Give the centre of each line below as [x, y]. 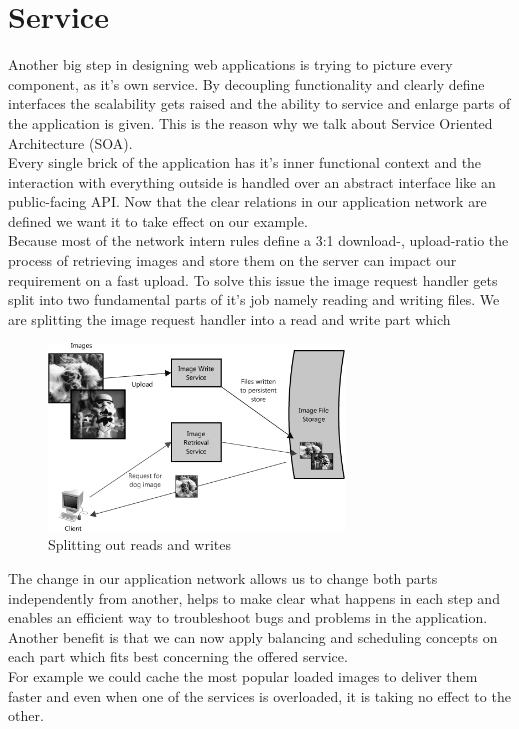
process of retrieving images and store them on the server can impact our [232, 260]
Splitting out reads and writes [140, 544]
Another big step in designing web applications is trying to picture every [230, 64]
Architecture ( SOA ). [70, 142]
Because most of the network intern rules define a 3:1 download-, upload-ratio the [258, 240]
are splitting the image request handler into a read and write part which [229, 318]
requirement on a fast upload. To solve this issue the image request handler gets [253, 279]
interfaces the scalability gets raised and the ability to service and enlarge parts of [259, 103]
